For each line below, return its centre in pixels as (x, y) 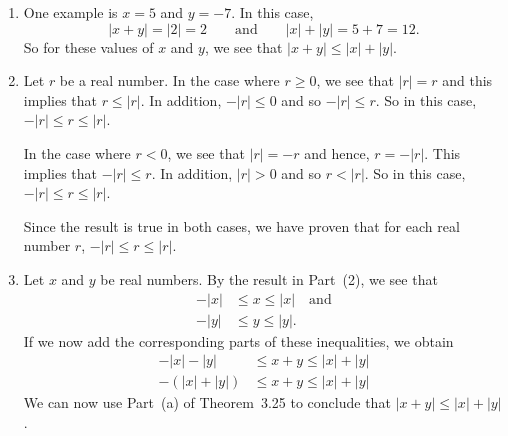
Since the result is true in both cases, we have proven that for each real (241, 225)
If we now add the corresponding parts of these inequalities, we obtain (238, 340)
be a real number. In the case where (169, 80)
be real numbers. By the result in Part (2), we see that (269, 278)
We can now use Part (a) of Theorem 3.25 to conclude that (207, 402)
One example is (70, 12)
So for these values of (88, 46)
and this (467, 80)
